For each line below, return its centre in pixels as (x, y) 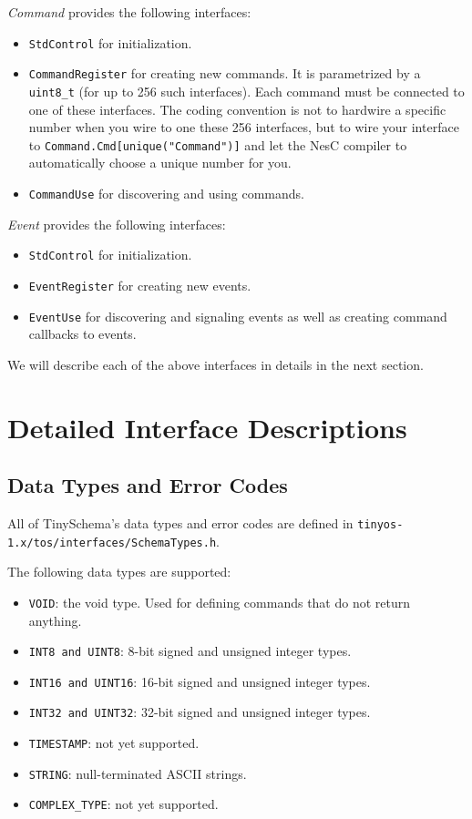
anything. (55, 620)
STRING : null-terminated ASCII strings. (138, 773)
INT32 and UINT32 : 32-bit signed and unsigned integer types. (200, 712)
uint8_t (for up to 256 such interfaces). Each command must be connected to (246, 91)
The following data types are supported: (119, 572)
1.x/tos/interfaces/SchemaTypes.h (112, 543)
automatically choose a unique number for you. (160, 163)
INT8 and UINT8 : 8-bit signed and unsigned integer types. (190, 651)
